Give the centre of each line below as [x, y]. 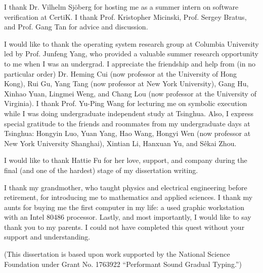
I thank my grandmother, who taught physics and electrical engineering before [126, 187]
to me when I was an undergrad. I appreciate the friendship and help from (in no [130, 63]
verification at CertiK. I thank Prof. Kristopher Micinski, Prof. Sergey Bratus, [125, 16]
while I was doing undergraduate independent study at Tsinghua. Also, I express [129, 113]
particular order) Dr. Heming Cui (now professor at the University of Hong [121, 73]
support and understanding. [47, 237]
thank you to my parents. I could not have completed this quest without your [124, 227]
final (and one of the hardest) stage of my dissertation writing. [101, 170]
